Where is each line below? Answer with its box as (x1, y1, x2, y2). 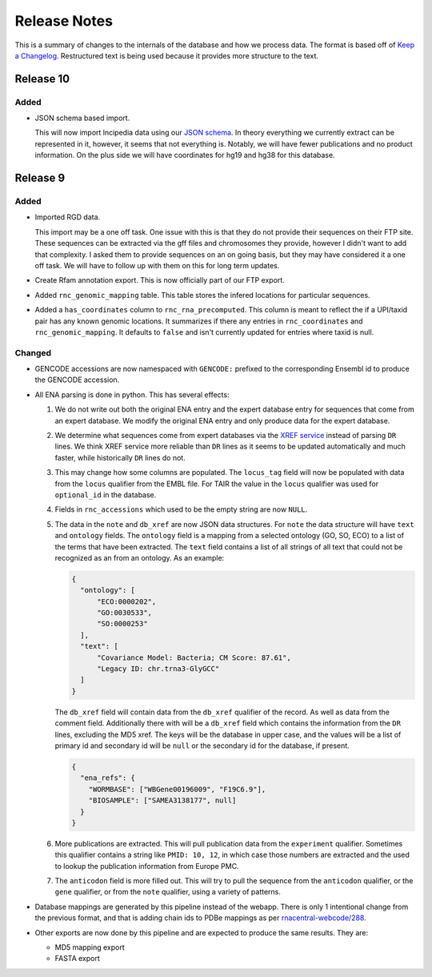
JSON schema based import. (34, 113, 130, 123)
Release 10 (14, 72, 70, 86)
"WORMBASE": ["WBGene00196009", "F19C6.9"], (88, 785, 266, 794)
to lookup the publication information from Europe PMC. (54, 861, 239, 870)
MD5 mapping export (54, 943, 125, 952)
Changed (14, 347, 52, 358)
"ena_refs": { (80, 774, 136, 782)
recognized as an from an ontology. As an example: (54, 553, 225, 562)
